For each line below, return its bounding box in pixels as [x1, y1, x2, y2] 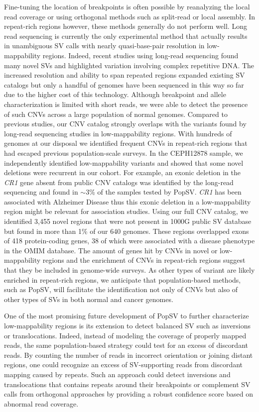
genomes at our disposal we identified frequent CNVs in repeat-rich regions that [4, 138, 248, 148]
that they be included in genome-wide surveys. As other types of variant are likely [4, 265, 255, 275]
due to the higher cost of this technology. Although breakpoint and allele [4, 89, 226, 100]
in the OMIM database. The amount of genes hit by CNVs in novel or [4, 245, 218, 255]
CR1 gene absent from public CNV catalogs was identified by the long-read [4, 177, 234, 187]
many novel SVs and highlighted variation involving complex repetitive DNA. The [4, 60, 255, 70]
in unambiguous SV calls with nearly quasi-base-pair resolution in [4, 40, 205, 51]
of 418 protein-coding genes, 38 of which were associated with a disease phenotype [4, 235, 255, 246]
